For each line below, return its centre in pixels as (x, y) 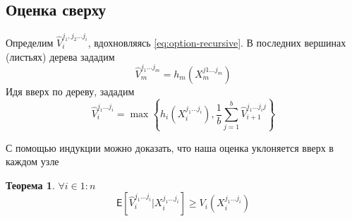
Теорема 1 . (30, 185)
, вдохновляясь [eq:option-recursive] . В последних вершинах (217, 42)
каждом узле (32, 161)
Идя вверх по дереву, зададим (70, 91)
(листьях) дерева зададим (60, 56)
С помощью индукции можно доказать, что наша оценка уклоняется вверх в (170, 147)
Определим (30, 42)
